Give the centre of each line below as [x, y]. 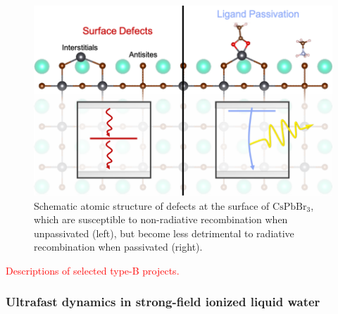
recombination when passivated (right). [118, 247]
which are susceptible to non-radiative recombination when [161, 219]
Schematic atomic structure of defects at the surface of [152, 205]
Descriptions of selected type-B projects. [93, 270]
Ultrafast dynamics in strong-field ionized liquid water [163, 302]
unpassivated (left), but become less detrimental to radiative [164, 233]
